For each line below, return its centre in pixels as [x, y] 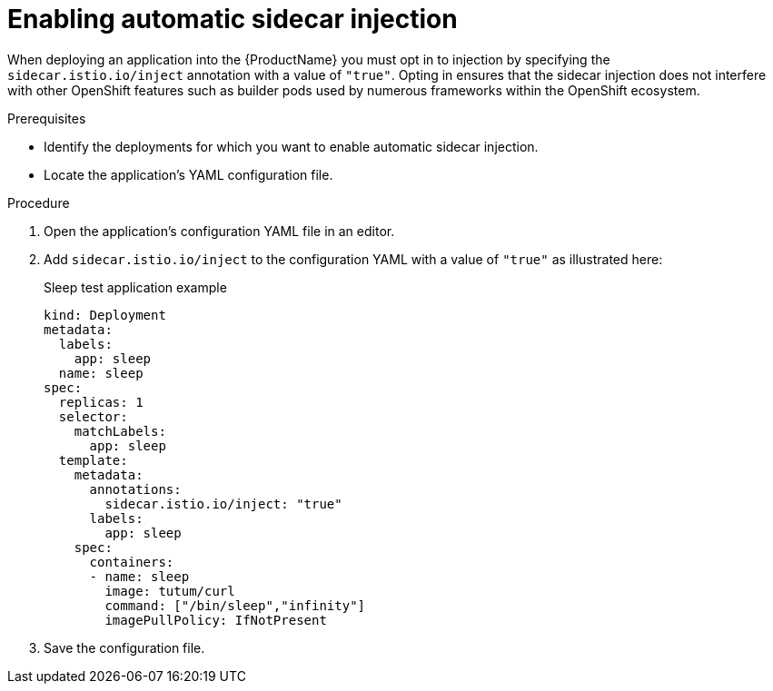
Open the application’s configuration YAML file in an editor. [219, 231]
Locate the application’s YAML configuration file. [188, 174]
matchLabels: [120, 431]
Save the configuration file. [124, 647]
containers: [132, 562]
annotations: [135, 489]
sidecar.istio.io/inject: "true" [223, 503]
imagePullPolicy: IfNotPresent [216, 620]
